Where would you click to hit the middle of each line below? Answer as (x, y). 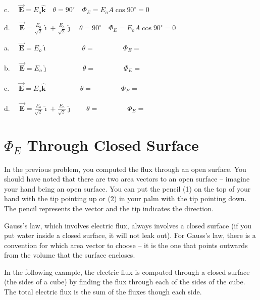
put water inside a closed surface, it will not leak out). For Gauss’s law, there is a (130, 235)
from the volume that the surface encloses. (70, 255)
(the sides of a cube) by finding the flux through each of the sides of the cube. (125, 282)
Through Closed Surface (113, 144)
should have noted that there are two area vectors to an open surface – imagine (127, 179)
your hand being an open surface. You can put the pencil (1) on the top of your (127, 188)
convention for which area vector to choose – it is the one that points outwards (126, 245)
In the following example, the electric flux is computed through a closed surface (127, 272)
